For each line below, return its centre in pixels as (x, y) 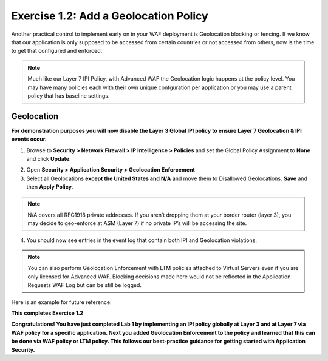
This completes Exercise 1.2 (47, 313)
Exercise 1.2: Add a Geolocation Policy (110, 16)
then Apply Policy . (50, 187)
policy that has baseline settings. (69, 96)
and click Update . (49, 158)
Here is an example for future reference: (61, 302)
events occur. (29, 139)
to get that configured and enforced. (57, 51)
